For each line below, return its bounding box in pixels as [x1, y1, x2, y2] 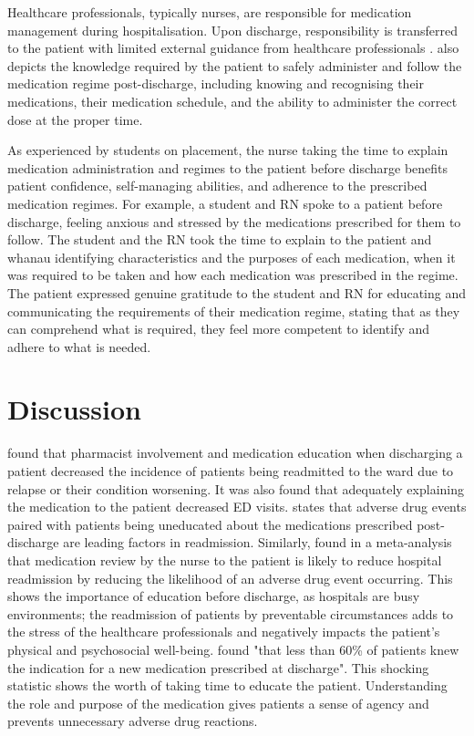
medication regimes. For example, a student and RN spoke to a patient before [7, 193, 443, 213]
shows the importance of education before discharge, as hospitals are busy [7, 586, 420, 606]
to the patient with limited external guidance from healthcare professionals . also [7, 38, 459, 57]
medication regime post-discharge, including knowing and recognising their [7, 74, 424, 93]
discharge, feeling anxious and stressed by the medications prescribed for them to [7, 212, 461, 231]
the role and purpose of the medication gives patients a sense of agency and [7, 693, 429, 712]
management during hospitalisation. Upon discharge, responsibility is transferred [7, 20, 458, 39]
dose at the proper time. [7, 109, 143, 129]
